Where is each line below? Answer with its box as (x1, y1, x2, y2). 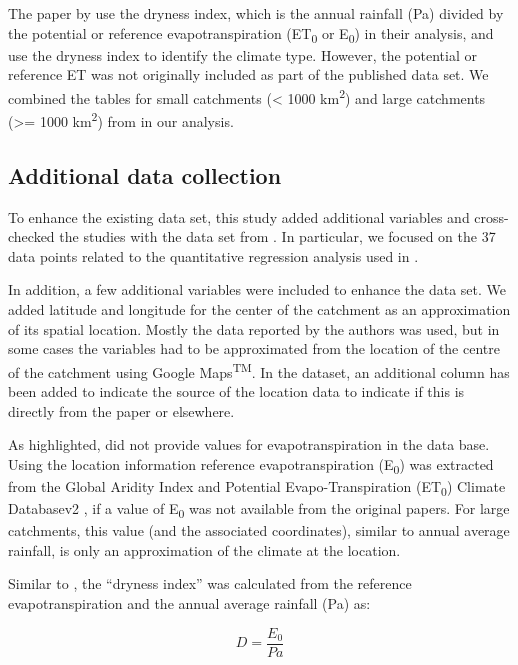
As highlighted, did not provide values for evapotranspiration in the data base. (8, 434, 490, 455)
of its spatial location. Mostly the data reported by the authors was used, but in (8, 318, 500, 339)
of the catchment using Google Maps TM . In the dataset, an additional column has (8, 358, 510, 382)
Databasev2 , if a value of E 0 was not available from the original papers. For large (8, 498, 510, 521)
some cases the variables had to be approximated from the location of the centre (8, 338, 500, 359)
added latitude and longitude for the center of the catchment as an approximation (8, 298, 511, 319)
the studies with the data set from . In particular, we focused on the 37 (59, 226, 496, 247)
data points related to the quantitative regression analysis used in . (8, 245, 419, 266)
